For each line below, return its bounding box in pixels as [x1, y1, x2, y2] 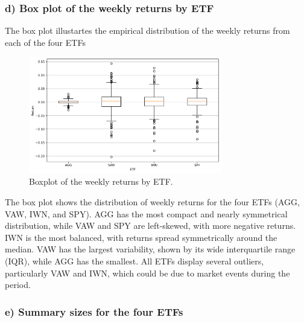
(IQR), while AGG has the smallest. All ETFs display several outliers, [5, 254, 264, 267]
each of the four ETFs [5, 36, 86, 48]
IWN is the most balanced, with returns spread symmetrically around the [5, 231, 277, 243]
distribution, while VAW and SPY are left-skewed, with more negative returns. [5, 219, 296, 232]
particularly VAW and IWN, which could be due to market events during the [5, 266, 290, 279]
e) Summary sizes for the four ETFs [5, 304, 183, 319]
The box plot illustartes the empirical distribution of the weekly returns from [5, 24, 290, 37]
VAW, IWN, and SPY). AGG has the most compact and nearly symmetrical [5, 207, 288, 220]
